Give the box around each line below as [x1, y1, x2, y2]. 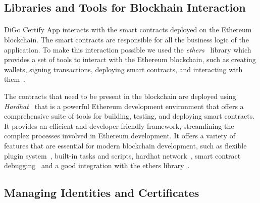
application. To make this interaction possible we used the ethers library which [4, 44, 251, 55]
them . [4, 74, 26, 84]
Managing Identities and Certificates [4, 185, 199, 200]
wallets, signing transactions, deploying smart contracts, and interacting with [4, 64, 243, 74]
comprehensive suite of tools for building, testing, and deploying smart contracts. [4, 111, 255, 121]
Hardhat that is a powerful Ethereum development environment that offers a [4, 100, 244, 111]
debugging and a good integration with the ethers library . [4, 160, 190, 171]
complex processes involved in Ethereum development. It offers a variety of [4, 130, 235, 141]
